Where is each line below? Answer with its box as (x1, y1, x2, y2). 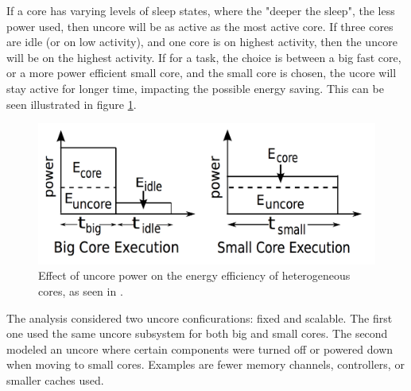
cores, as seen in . (38, 282, 123, 299)
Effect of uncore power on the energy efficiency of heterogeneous (38, 267, 351, 284)
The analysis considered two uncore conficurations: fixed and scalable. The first (6, 309, 393, 326)
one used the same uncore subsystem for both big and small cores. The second (6, 325, 388, 342)
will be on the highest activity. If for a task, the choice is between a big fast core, (6, 48, 401, 65)
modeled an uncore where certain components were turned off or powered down (6, 340, 394, 357)
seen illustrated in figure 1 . (6, 95, 137, 112)
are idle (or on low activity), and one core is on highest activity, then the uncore (6, 33, 397, 50)
